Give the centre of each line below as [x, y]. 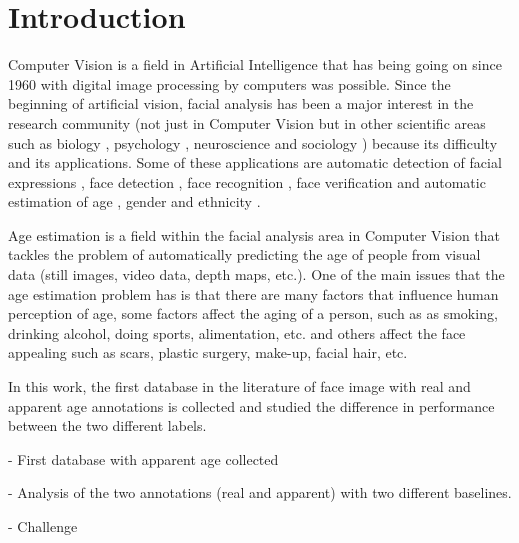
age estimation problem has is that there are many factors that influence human [253, 293]
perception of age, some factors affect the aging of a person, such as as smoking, [253, 313]
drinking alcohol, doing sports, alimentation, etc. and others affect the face [237, 332]
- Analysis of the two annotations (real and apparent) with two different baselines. [260, 492]
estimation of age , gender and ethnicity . [134, 201]
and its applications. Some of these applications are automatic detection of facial [255, 162]
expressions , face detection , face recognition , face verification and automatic [247, 181]
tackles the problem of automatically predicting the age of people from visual [244, 254]
